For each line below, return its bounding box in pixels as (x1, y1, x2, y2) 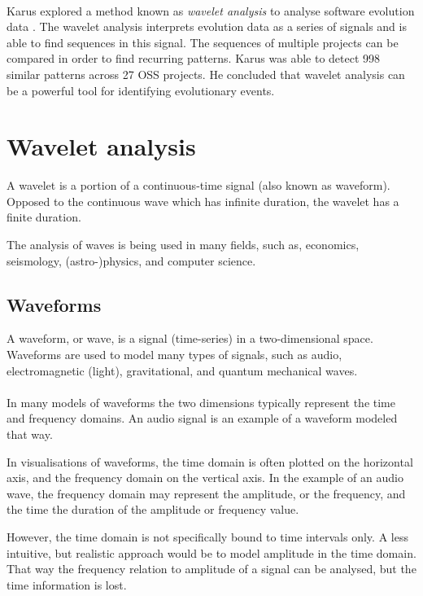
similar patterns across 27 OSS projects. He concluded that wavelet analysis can (7, 65, 405, 82)
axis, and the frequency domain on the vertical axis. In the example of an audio (7, 469, 403, 486)
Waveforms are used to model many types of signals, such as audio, (7, 346, 342, 363)
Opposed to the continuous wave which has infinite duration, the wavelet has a (7, 192, 399, 209)
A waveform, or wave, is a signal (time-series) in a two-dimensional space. (7, 330, 373, 347)
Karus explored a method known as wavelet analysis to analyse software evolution (7, 2, 415, 19)
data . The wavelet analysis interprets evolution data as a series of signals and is (7, 18, 407, 35)
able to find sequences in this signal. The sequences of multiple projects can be (7, 33, 399, 50)
